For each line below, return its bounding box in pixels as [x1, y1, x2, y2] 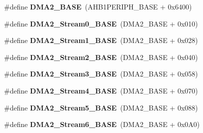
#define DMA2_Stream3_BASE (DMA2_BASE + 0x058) [4, 68, 198, 79]
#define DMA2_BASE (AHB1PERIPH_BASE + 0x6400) [4, 1, 192, 11]
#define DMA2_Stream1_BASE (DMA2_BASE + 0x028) [4, 35, 198, 45]
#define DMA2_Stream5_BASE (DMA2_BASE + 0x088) [4, 102, 198, 112]
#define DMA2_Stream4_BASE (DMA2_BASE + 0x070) [4, 85, 198, 95]
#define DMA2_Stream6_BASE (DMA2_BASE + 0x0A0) [4, 119, 200, 129]
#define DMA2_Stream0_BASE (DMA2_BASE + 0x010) [4, 18, 198, 28]
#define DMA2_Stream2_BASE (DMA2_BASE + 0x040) [4, 51, 198, 62]
